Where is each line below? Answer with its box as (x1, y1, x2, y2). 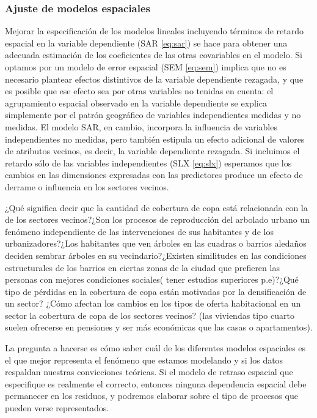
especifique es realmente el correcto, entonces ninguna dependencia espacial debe (5, 377, 307, 390)
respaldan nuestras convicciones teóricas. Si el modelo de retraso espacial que (5, 365, 293, 378)
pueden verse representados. (5, 401, 109, 414)
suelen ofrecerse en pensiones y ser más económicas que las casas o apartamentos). (5, 321, 313, 334)
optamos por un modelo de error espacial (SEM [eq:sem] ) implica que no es (5, 61, 286, 73)
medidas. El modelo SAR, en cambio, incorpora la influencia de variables (5, 120, 277, 133)
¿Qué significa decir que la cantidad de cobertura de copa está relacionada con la (5, 201, 308, 214)
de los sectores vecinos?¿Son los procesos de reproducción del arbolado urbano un (5, 213, 310, 226)
